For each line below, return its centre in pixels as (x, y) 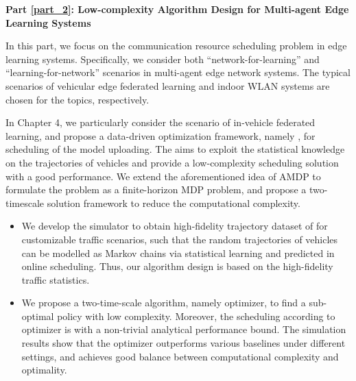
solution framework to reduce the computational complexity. (174, 202)
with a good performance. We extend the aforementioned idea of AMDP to (163, 176)
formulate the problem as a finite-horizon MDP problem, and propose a (156, 189)
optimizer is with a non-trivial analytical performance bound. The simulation (184, 329)
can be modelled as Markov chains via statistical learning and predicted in (178, 253)
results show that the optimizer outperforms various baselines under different (183, 343)
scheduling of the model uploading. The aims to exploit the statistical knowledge (175, 149)
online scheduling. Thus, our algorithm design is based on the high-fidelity (177, 266)
